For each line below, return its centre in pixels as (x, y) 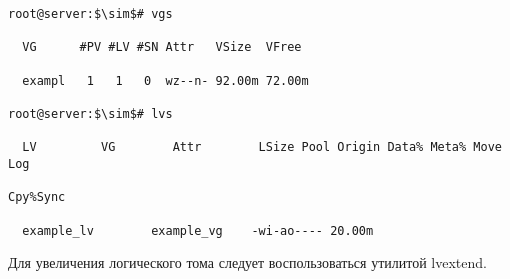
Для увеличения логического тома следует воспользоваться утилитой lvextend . (247, 262)
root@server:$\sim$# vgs (90, 14)
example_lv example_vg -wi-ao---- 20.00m (198, 230)
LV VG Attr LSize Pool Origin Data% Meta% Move (262, 147)
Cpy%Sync (37, 197)
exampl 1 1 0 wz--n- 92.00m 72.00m (165, 80)
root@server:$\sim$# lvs (90, 113)
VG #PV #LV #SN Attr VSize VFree (162, 47)
